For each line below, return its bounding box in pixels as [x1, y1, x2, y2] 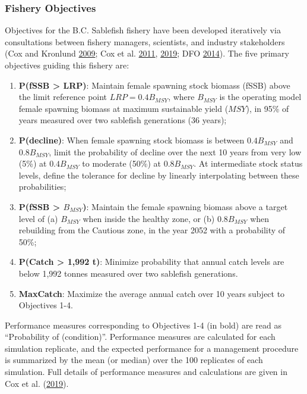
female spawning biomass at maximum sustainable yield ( [18, 102, 229, 114]
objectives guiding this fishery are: [5, 59, 129, 71]
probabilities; [18, 180, 67, 193]
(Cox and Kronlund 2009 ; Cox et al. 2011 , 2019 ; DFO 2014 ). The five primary [5, 47, 289, 60]
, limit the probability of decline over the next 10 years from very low [49, 145, 302, 158]
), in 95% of [246, 102, 289, 114]
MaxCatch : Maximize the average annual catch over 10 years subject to [18, 287, 285, 299]
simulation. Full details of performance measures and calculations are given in [5, 365, 287, 378]
